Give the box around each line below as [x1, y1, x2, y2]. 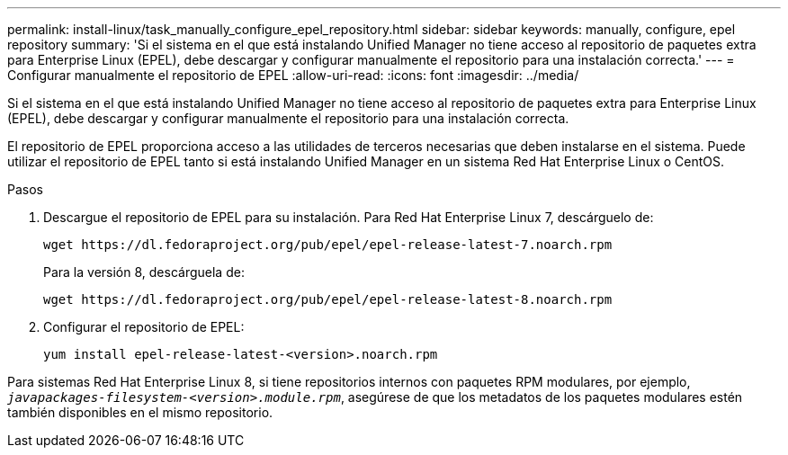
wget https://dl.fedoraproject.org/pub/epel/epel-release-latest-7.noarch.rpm [43, 237, 613, 252]
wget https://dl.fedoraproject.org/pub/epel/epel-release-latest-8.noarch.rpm [43, 292, 613, 307]
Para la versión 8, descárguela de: [43, 264, 245, 280]
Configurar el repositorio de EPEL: [43, 319, 245, 335]
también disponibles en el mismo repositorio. [7, 405, 273, 420]
